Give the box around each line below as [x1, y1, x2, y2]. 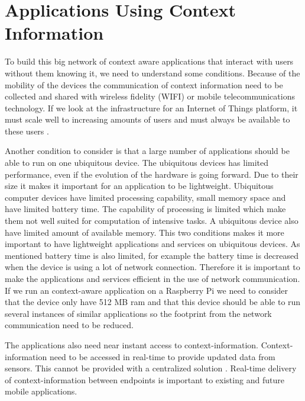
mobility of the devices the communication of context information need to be [5, 78, 283, 91]
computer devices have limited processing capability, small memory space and [5, 191, 286, 203]
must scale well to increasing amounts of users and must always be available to [5, 113, 290, 126]
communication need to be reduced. [5, 319, 134, 331]
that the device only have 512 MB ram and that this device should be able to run [5, 296, 301, 308]
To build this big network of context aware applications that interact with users [5, 55, 294, 68]
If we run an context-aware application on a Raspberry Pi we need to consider [5, 284, 288, 296]
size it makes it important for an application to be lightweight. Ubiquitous [5, 179, 274, 192]
